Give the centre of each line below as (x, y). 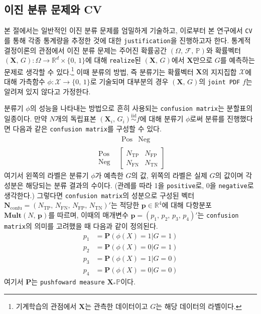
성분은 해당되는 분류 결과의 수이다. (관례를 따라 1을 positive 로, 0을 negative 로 (129, 185)
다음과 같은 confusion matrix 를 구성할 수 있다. (87, 128)
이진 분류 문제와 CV (53, 9)
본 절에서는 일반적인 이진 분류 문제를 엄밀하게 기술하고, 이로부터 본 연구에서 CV (128, 30)
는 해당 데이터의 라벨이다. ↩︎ (199, 306)
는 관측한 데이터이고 (116, 306)
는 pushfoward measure (68, 281)
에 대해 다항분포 (187, 205)
